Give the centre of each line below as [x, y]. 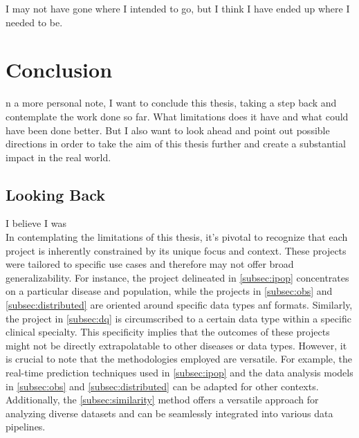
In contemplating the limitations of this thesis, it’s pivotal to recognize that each [177, 237]
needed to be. [34, 22]
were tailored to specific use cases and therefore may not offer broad [150, 264]
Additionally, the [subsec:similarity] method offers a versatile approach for [162, 400]
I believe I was [36, 223]
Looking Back [56, 194]
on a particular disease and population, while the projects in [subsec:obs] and [169, 291]
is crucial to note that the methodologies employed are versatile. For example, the [179, 359]
